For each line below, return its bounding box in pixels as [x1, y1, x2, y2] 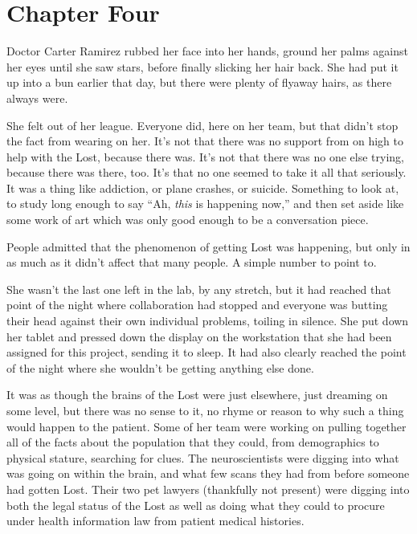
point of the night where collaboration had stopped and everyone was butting [6, 296, 388, 313]
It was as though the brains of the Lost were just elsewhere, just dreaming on [6, 386, 388, 403]
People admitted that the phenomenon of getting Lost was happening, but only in [6, 238, 411, 255]
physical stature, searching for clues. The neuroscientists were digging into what [6, 449, 399, 466]
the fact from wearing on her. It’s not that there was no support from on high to [6, 132, 403, 149]
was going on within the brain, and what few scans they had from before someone [6, 465, 410, 482]
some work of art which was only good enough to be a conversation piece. [6, 211, 369, 228]
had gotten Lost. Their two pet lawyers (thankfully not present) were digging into [6, 480, 410, 497]
